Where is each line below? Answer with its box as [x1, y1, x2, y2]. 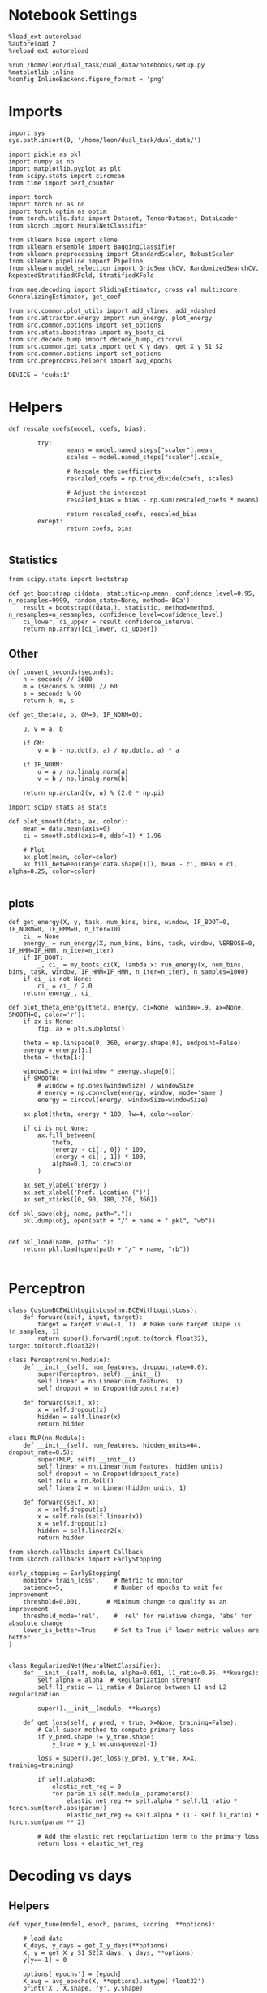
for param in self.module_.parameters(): [51, 1790, 195, 1798]
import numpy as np [8, 157, 75, 166]
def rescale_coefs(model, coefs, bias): [8, 424, 148, 432]
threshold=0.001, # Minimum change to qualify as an [23, 1598, 227, 1606]
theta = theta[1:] [23, 1053, 85, 1062]
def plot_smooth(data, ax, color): [8, 818, 129, 826]
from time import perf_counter [8, 179, 114, 187]
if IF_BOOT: [23, 953, 63, 962]
